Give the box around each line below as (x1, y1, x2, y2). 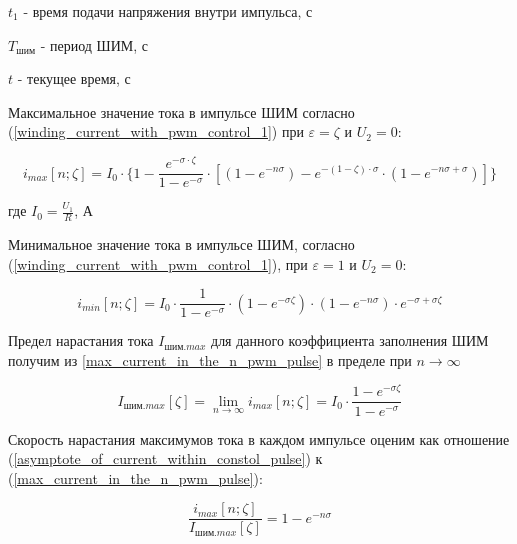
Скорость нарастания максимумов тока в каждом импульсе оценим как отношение (8, 428, 510, 449)
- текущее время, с (17, 68, 131, 89)
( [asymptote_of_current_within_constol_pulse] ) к (8, 448, 323, 469)
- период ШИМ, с (40, 34, 148, 55)
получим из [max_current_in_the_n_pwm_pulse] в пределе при (8, 349, 412, 370)
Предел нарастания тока (8, 330, 154, 351)
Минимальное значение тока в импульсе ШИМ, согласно (8, 233, 355, 254)
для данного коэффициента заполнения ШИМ (211, 330, 489, 351)
